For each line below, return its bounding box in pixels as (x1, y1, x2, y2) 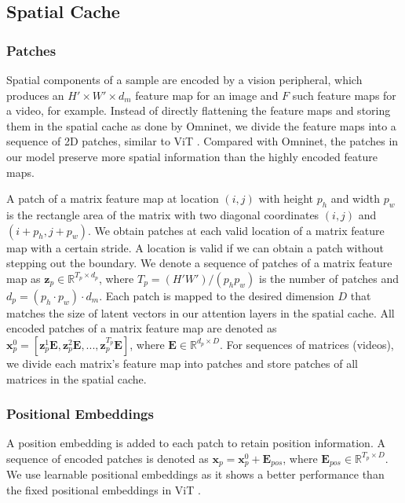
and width (330, 190, 381, 207)
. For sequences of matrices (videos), (219, 336, 394, 352)
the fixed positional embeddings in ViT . (6, 481, 201, 497)
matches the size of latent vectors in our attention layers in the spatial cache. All (6, 304, 395, 321)
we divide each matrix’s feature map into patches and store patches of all (6, 354, 358, 371)
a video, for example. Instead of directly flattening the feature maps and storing (6, 102, 391, 119)
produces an (6, 86, 64, 103)
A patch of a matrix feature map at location (6, 190, 219, 207)
